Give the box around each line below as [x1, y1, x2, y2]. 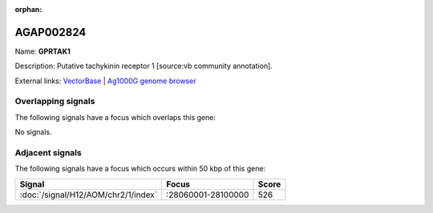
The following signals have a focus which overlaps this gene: [14, 112, 216, 122]
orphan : [14, 5, 42, 14]
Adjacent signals [14, 147, 82, 158]
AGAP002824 [14, 25, 87, 39]
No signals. [14, 127, 52, 137]
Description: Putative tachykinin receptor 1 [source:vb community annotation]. [14, 61, 273, 71]
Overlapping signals [14, 96, 95, 107]
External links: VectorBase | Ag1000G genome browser [14, 76, 196, 86]
